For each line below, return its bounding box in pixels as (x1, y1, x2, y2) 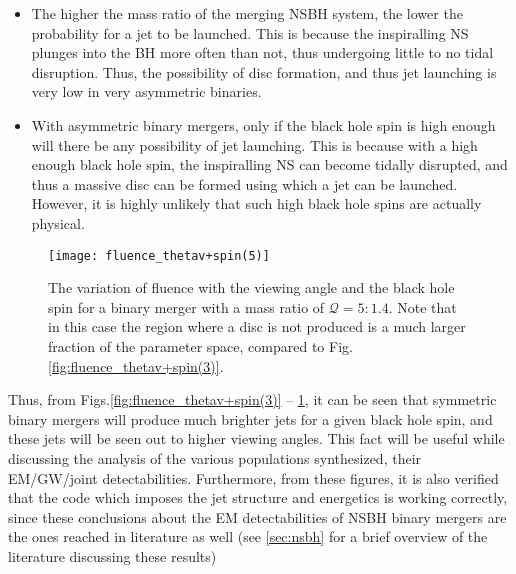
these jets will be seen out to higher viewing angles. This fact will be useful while (8, 428, 505, 449)
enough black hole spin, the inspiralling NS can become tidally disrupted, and (31, 154, 508, 175)
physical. (31, 212, 85, 233)
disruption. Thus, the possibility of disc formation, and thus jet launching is (31, 61, 497, 82)
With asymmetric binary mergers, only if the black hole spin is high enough (31, 114, 496, 135)
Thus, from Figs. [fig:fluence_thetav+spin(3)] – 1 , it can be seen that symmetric (8, 389, 497, 410)
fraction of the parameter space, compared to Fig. (48, 335, 353, 356)
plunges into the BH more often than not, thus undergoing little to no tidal (31, 42, 494, 63)
